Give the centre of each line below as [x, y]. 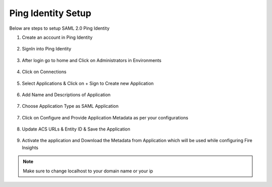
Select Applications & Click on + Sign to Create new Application [88, 83]
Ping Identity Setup [50, 13]
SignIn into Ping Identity [47, 49]
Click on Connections [44, 72]
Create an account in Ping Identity [57, 37]
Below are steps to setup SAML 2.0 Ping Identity [59, 28]
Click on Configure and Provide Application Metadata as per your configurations [105, 117]
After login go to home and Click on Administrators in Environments [92, 60]
